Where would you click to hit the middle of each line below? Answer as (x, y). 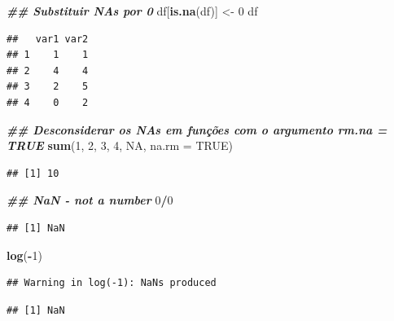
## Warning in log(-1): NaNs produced (112, 283)
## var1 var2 (48, 39)
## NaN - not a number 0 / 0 (90, 200)
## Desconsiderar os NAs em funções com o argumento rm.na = (197, 129)
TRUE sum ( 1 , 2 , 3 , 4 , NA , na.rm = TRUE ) (120, 145)
